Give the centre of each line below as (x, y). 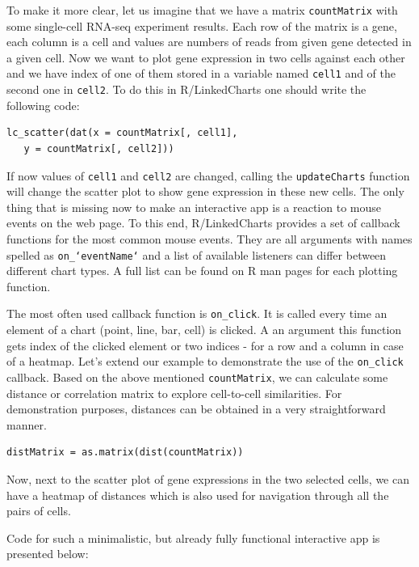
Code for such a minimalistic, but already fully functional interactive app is (193, 537)
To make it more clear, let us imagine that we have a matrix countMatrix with (202, 10)
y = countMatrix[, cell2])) (99, 148)
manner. (27, 424)
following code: (43, 105)
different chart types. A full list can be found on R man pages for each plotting (202, 271)
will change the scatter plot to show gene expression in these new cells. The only (205, 191)
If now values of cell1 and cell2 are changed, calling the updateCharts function (208, 175)
